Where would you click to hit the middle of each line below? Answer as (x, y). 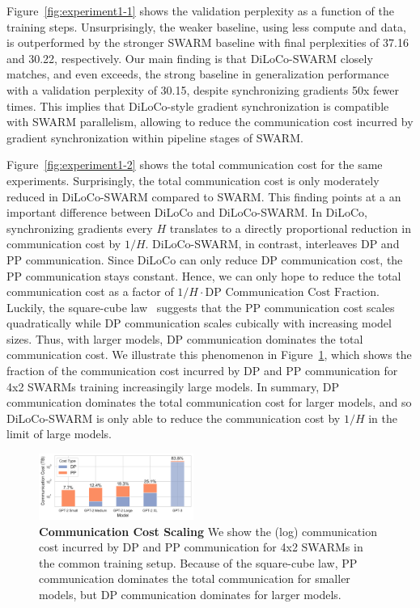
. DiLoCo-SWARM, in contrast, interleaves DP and (272, 244)
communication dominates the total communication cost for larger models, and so (209, 402)
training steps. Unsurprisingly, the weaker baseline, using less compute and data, (206, 26)
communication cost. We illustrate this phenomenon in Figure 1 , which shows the (209, 355)
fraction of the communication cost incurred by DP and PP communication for (202, 371)
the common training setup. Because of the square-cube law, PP (198, 562)
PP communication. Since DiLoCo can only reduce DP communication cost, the (205, 259)
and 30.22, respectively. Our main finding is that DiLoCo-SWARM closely (190, 58)
